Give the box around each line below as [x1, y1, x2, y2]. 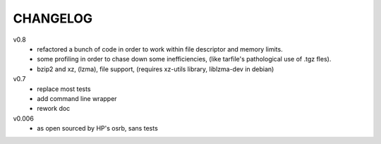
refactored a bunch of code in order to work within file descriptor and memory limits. [37, 44, 283, 53]
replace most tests [37, 85, 91, 93]
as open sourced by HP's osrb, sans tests [37, 124, 158, 133]
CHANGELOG [13, 11, 93, 26]
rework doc [37, 104, 71, 113]
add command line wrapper [37, 94, 117, 102]
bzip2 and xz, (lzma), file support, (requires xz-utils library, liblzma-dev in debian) [37, 64, 274, 73]
